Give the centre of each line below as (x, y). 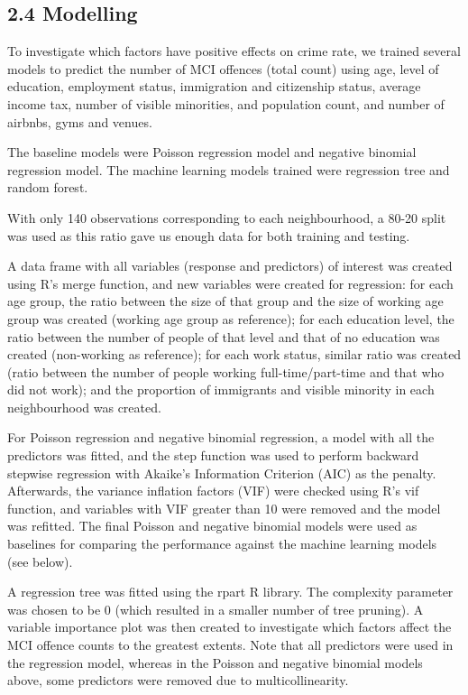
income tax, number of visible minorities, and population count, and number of (226, 103)
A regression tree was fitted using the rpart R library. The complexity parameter (230, 592)
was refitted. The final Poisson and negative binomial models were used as (212, 526)
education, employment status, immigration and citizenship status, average (214, 86)
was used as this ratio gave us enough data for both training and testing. (209, 235)
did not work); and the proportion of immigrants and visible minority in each (221, 389)
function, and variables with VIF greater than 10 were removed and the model (224, 508)
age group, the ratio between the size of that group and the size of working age (225, 301)
